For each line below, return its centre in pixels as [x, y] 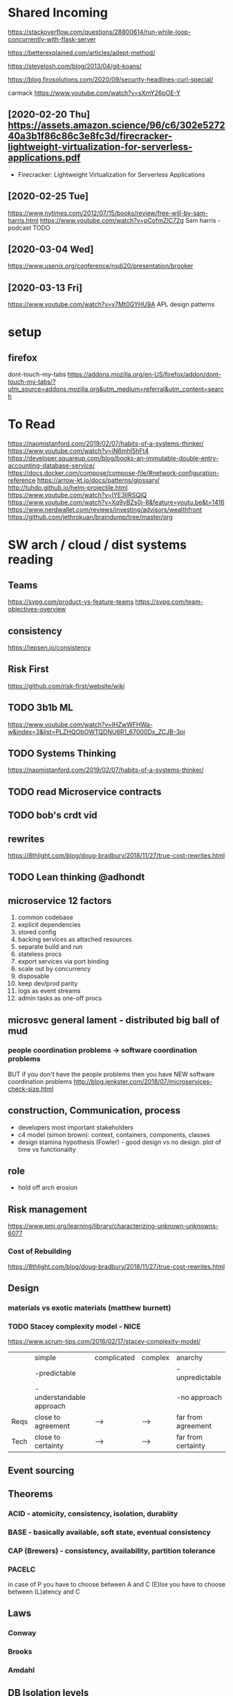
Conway [22, 1633]
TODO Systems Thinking [62, 753]
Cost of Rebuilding [40, 1251]
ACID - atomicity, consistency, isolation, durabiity [93, 1513]
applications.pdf [44, 158]
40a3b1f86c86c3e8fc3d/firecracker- [90, 136]
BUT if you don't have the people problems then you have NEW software [111, 1074]
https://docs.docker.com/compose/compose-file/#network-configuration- [114, 473]
